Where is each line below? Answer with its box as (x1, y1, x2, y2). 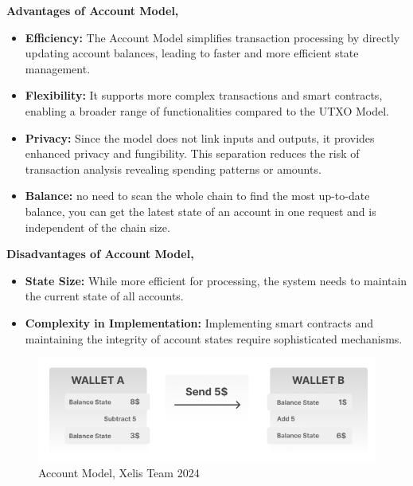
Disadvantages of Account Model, (6, 245, 194, 262)
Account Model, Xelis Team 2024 (38, 464, 200, 480)
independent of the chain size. (25, 218, 170, 235)
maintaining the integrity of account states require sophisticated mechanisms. (25, 330, 403, 347)
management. (25, 60, 91, 76)
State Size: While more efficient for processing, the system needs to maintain (25, 272, 407, 288)
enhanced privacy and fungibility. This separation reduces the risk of (25, 145, 360, 162)
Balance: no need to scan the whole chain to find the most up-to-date (25, 187, 370, 204)
